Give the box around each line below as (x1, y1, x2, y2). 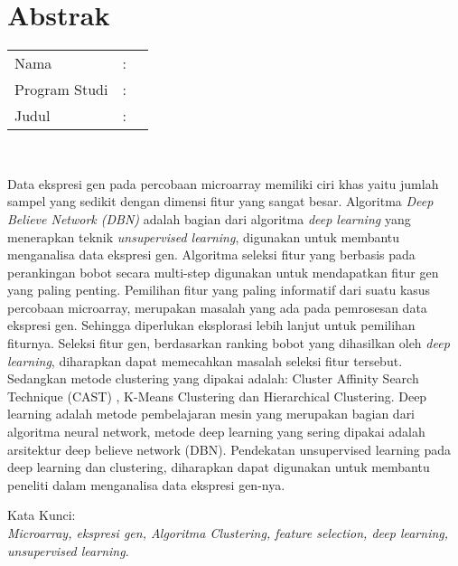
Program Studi (14, 79, 108, 100)
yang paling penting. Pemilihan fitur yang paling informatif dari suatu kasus (7, 280, 431, 299)
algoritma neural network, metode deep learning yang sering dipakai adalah (7, 422, 425, 441)
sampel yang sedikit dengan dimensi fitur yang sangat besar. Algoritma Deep (7, 192, 434, 211)
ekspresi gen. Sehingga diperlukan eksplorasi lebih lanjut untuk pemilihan (7, 316, 416, 335)
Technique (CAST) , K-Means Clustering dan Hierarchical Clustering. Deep (7, 386, 427, 405)
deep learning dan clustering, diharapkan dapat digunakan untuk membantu (7, 458, 430, 476)
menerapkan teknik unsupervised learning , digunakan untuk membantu (7, 227, 400, 246)
